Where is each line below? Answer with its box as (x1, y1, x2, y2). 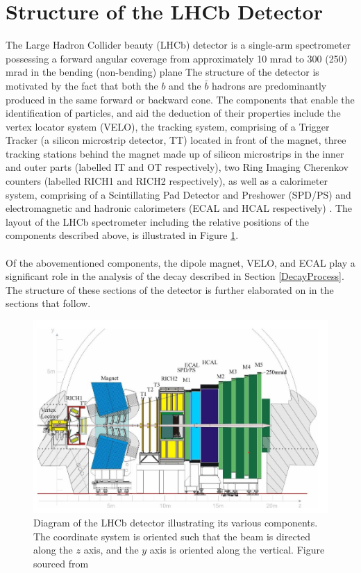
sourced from (33, 556, 89, 571)
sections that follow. (6, 296, 91, 310)
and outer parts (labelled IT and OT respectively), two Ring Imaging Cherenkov (6, 160, 349, 174)
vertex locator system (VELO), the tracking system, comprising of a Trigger (6, 119, 330, 133)
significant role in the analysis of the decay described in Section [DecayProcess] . (6, 269, 344, 283)
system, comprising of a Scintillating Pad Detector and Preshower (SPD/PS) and (6, 187, 351, 201)
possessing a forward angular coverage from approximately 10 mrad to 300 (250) (6, 51, 348, 65)
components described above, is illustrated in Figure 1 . (6, 228, 239, 242)
